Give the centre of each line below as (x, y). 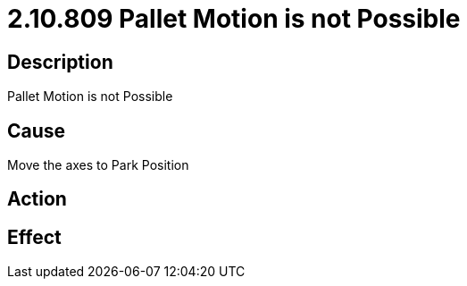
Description (60, 62)
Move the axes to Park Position (98, 165)
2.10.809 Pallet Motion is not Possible (234, 19)
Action (37, 199)
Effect (34, 237)
